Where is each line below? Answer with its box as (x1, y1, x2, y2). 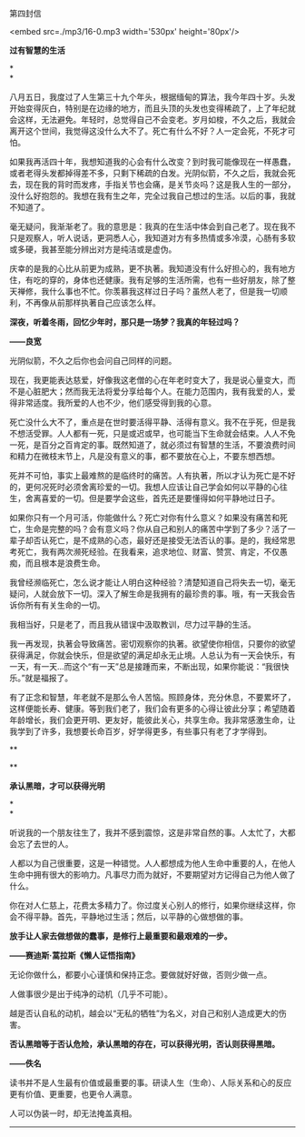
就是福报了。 (25, 672, 74, 683)
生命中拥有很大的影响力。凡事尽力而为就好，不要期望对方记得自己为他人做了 (9, 870, 296, 880)
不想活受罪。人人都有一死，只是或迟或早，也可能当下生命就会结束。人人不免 (9, 428, 296, 438)
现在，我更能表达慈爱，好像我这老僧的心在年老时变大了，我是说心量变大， (9, 375, 288, 385)
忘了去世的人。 (16, 839, 74, 849)
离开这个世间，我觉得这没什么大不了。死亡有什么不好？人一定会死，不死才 (9, 126, 288, 136)
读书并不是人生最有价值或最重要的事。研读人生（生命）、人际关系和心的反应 (9, 1077, 292, 1088)
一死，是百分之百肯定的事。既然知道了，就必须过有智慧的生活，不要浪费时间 (9, 439, 296, 450)
